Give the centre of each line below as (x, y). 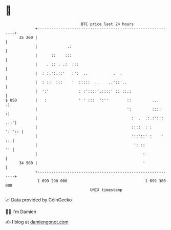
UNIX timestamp (106, 190)
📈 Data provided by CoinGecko (39, 200)
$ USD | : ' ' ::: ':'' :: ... (82, 100)
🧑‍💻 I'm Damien (21, 212)
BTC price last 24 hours (108, 24)
